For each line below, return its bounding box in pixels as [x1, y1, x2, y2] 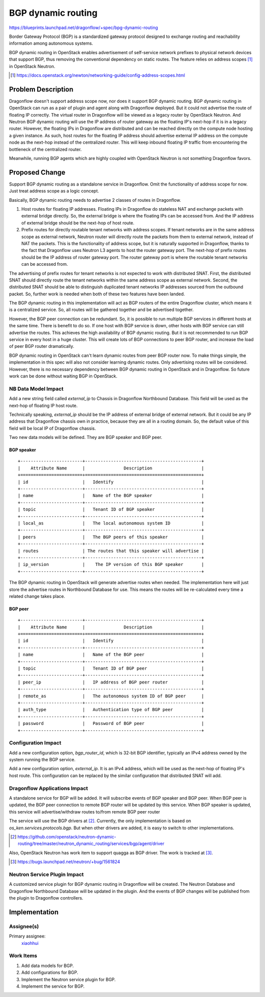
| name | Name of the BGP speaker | [18, 493, 204, 498]
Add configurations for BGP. [21, 969, 79, 975]
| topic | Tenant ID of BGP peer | [18, 666, 204, 671]
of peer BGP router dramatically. [9, 343, 75, 349]
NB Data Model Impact [9, 385, 64, 392]
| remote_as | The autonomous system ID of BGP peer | [18, 693, 204, 699]
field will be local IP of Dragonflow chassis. [9, 425, 96, 431]
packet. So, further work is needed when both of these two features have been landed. [9, 291, 185, 297]
